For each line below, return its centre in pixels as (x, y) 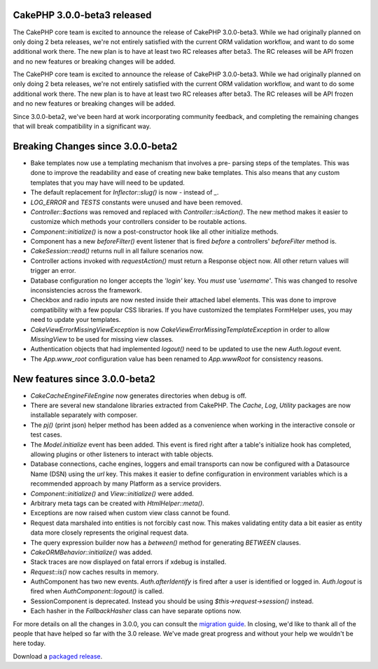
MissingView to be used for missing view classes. (102, 339)
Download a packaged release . (58, 656)
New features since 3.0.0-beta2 (84, 379)
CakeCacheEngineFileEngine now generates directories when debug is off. (139, 395)
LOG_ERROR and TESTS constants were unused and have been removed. (136, 202)
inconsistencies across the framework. (86, 290)
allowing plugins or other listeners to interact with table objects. (122, 454)
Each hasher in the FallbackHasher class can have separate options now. (136, 611)
